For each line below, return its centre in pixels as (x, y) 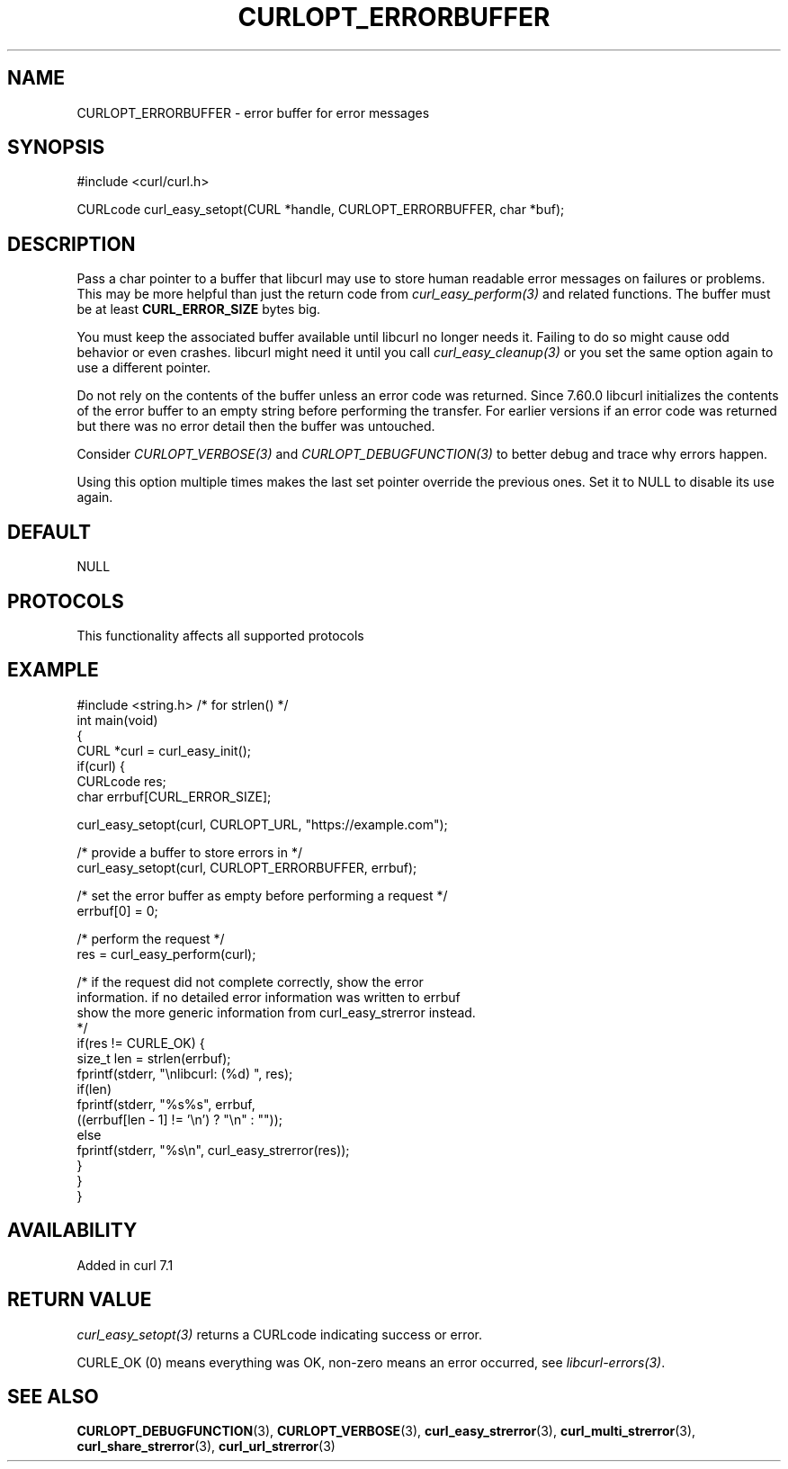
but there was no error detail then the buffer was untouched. (256, 426)
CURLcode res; (121, 781)
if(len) (94, 1088)
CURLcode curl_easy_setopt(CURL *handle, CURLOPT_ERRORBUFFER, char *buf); (321, 210)
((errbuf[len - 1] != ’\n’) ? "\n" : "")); (180, 1119)
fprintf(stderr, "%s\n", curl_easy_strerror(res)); (213, 1150)
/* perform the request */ (151, 938)
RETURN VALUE (80, 1300)
